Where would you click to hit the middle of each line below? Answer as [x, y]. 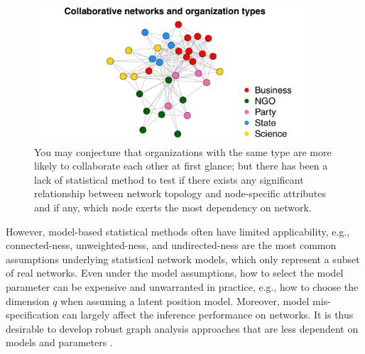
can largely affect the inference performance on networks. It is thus [208, 315]
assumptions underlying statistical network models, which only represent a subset [183, 259]
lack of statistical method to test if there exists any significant [169, 179]
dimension [28, 300]
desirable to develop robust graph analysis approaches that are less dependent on [182, 328]
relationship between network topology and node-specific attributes [180, 193]
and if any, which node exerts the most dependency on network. [173, 207]
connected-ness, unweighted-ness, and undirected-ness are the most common [171, 245]
